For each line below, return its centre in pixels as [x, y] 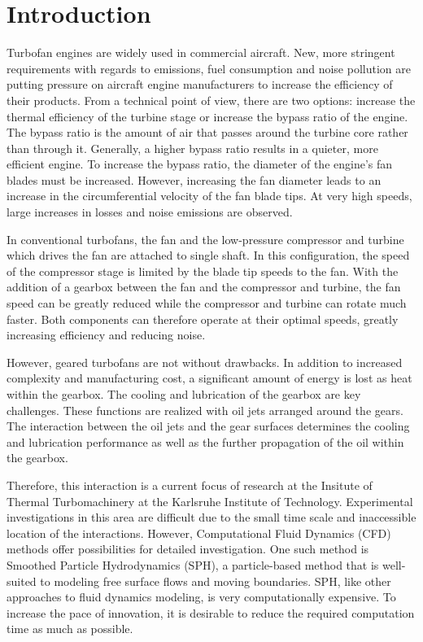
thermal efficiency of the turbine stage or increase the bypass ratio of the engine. [207, 116]
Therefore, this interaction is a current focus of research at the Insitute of [190, 485]
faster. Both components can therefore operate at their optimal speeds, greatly [203, 319]
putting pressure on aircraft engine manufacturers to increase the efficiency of [200, 84]
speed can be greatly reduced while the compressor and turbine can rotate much [207, 303]
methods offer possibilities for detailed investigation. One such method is [188, 549]
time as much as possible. [70, 629]
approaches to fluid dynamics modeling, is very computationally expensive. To [201, 597]
